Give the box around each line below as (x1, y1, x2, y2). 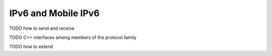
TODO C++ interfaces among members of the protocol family (9, 34, 137, 40)
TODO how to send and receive (9, 25, 75, 31)
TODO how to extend (9, 43, 53, 50)
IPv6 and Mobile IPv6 (9, 8, 100, 19)
